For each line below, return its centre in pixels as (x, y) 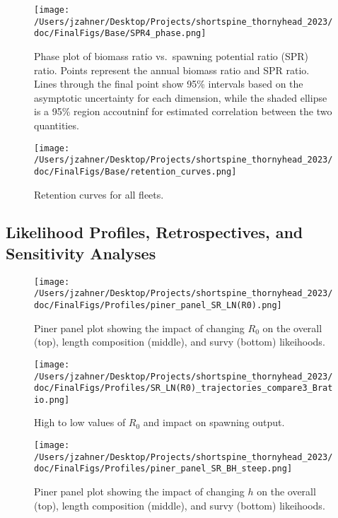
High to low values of (80, 422)
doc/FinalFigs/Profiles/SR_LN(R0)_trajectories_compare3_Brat (183, 388)
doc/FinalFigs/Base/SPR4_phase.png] (120, 34)
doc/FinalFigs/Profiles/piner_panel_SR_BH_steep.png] (163, 469)
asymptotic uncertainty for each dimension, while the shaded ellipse (181, 97)
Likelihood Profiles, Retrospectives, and (155, 232)
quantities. (57, 125)
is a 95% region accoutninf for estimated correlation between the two (183, 111)
